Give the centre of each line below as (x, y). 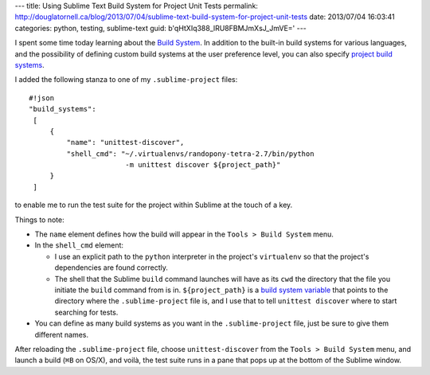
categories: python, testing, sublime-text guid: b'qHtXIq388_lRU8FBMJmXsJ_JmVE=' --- (160, 28)
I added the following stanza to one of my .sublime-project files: (126, 80)
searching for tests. (86, 312)
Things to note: (39, 220)
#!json (42, 98)
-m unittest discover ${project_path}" (203, 165)
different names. (62, 334)
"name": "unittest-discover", (125, 143)
